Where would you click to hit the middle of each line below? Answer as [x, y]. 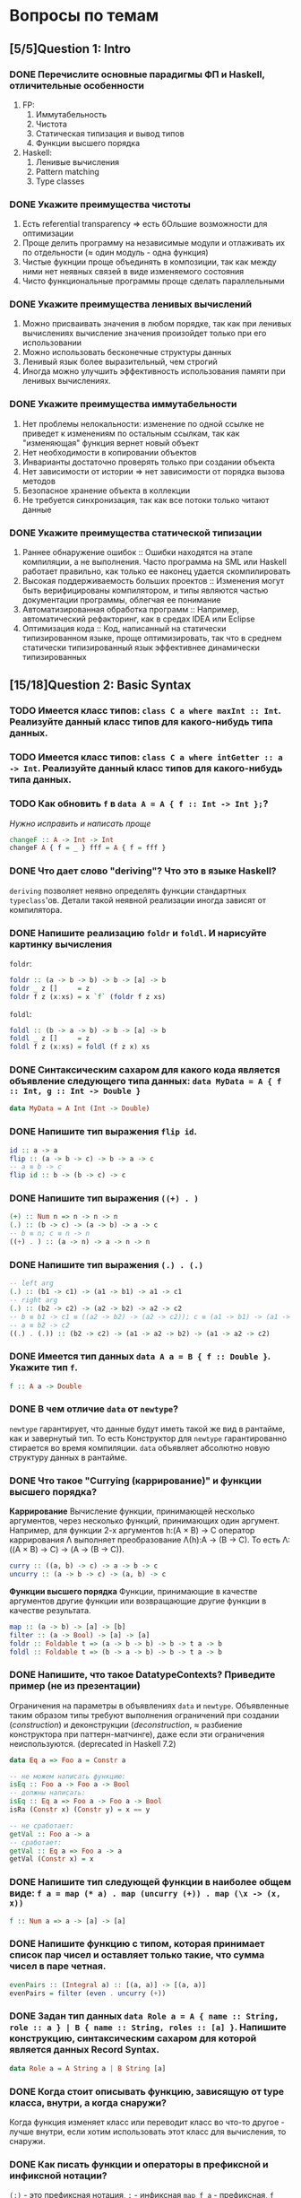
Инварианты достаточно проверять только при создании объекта [149, 462]
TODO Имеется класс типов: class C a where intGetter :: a [146, 757]
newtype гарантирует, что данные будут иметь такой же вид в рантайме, [147, 1429]
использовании [52, 343]
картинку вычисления [61, 944]
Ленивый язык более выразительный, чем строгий [120, 362]
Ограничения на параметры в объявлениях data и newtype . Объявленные [149, 1706]
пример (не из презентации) [75, 1686]
